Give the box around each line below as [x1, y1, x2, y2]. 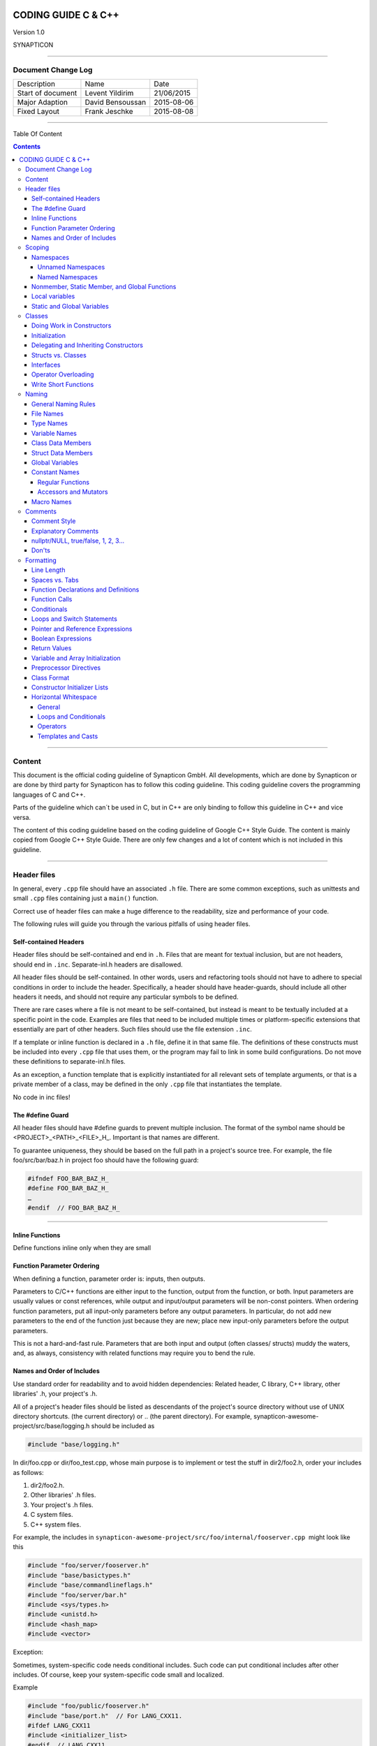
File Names [31, 409, 64, 418]
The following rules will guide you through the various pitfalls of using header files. [13, 920, 251, 928]
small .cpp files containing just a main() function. [13, 894, 158, 902]
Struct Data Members [31, 448, 94, 457]
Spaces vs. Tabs [31, 575, 80, 584]
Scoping [25, 243, 50, 251]
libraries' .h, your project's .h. [13, 1390, 98, 1398]
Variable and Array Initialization [31, 654, 121, 662]
